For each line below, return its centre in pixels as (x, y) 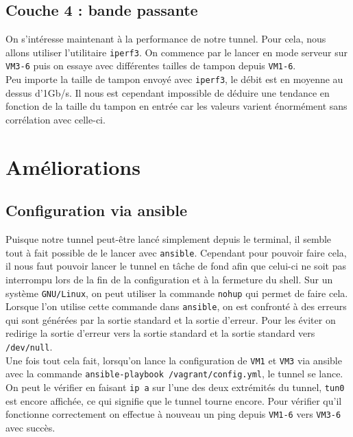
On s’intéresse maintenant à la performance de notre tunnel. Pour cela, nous (166, 39)
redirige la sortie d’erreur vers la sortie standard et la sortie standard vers (160, 333)
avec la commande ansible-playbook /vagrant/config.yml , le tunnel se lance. (174, 374)
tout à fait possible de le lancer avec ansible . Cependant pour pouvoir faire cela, (176, 252)
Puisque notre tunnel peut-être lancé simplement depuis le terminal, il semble (169, 239)
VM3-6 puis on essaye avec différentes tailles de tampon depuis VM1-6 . (151, 66)
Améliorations (73, 166)
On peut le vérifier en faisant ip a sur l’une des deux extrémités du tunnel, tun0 (175, 387)
